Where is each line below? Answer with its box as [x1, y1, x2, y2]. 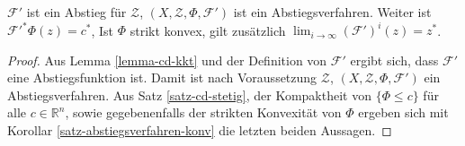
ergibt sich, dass [350, 50, 439, 69]
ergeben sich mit [358, 103, 449, 122]
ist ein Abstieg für [26, 3, 127, 21]
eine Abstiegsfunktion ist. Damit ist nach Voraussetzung [7, 68, 317, 87]
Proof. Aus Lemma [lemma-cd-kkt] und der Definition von [7, 50, 327, 69]
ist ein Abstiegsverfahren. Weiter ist [233, 3, 432, 21]
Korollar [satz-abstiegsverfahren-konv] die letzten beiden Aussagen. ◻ [7, 121, 392, 140]
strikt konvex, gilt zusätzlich [130, 21, 286, 39]
